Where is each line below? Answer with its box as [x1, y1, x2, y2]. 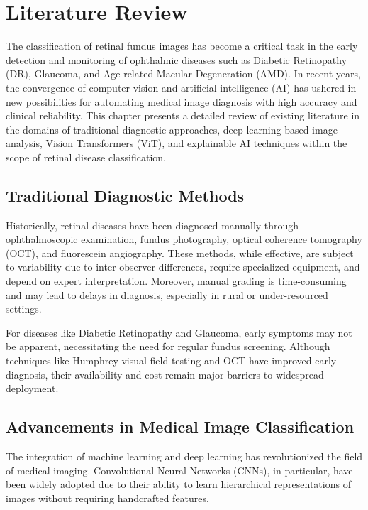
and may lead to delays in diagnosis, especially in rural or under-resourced [6, 287, 328, 302]
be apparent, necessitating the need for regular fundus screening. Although [6, 339, 330, 354]
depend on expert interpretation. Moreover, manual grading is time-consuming [6, 273, 347, 288]
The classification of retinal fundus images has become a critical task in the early [6, 38, 358, 53]
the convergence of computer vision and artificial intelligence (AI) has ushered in [6, 80, 357, 94]
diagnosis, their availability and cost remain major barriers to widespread [6, 367, 324, 381]
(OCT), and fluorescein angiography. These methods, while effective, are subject [6, 245, 354, 260]
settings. [6, 301, 42, 316]
